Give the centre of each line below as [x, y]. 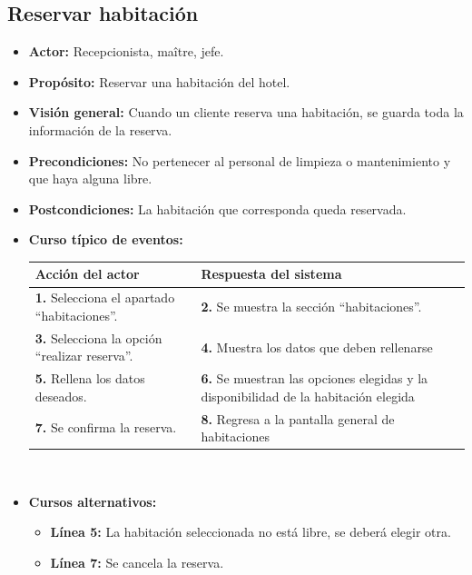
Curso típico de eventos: [106, 239]
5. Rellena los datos [90, 378]
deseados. [61, 396]
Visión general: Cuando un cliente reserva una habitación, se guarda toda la [246, 112]
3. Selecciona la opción [98, 337]
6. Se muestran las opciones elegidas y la [315, 378]
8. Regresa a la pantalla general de [298, 418]
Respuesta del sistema [271, 274]
